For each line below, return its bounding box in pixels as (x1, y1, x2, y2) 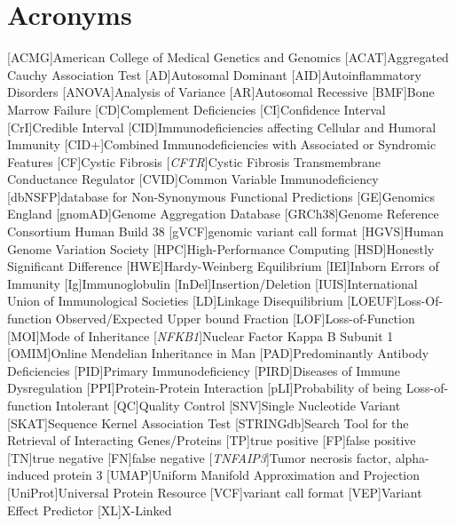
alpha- (395, 448, 429, 466)
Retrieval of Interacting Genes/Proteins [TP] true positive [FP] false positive (7, 431, 416, 450)
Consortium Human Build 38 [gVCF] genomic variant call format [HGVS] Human (7, 222, 444, 241)
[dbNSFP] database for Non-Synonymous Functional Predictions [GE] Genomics (7, 187, 435, 205)
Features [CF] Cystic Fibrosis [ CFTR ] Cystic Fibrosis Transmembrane (7, 152, 381, 171)
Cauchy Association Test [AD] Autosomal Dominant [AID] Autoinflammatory (7, 65, 421, 84)
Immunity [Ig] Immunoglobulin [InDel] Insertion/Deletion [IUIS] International (7, 274, 418, 292)
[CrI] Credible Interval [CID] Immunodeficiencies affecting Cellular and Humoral (7, 117, 436, 136)
